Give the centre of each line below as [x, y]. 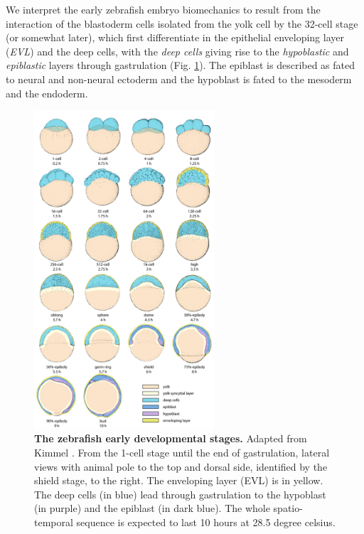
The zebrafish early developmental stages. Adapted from [171, 438]
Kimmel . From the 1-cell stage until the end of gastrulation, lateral [182, 452]
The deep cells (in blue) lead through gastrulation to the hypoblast [180, 494]
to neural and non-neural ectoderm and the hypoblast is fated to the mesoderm [179, 79]
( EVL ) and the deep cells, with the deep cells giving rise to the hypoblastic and [177, 51]
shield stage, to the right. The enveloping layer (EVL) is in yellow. [179, 480]
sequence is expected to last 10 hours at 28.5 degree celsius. [206, 522]
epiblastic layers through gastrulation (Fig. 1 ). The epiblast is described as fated [181, 65]
